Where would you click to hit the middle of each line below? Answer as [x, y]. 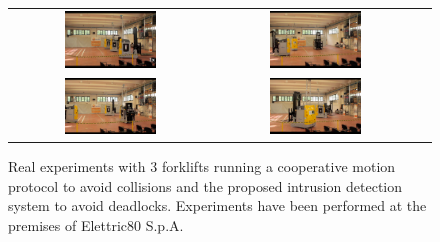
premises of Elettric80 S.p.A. [96, 224]
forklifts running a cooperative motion [278, 166]
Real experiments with [77, 166]
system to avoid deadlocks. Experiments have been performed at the [217, 205]
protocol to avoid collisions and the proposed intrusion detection [205, 185]
